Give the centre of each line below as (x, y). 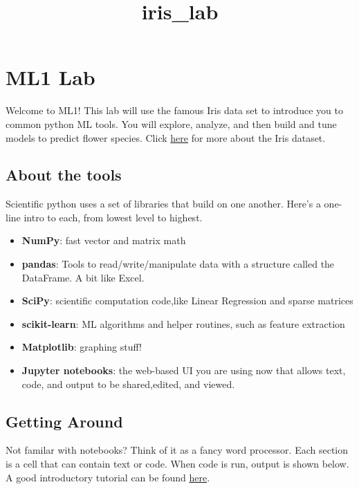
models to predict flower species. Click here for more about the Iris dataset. (166, 137)
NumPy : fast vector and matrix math (104, 240)
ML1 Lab (50, 77)
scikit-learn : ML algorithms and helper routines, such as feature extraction (183, 323)
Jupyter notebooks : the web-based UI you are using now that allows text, (184, 370)
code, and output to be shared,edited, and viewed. (128, 384)
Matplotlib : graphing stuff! (82, 347)
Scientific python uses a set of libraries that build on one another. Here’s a (163, 204)
